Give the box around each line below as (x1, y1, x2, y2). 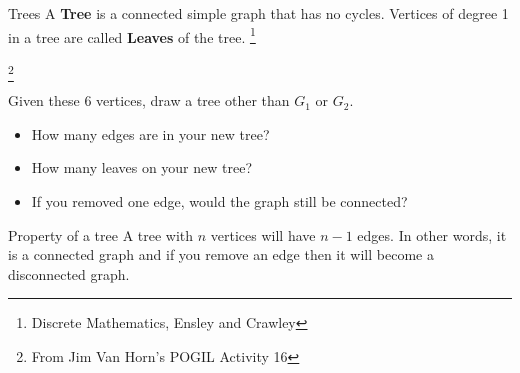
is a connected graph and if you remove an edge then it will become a (8, 244, 434, 265)
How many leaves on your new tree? (31, 157, 253, 178)
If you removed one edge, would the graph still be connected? (31, 190, 408, 211)
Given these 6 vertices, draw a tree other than (8, 90, 290, 111)
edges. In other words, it (357, 224, 507, 245)
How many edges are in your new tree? (31, 123, 270, 144)
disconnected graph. (8, 263, 130, 284)
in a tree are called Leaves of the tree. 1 (8, 23, 256, 47)
